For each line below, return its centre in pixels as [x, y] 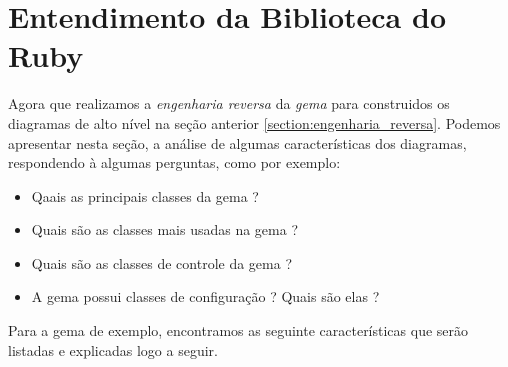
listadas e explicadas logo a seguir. [113, 349]
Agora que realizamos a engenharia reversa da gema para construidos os [229, 103]
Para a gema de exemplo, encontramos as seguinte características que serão [238, 330]
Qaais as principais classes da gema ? [145, 195]
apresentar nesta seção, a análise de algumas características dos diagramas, [237, 142]
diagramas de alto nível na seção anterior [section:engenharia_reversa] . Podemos [254, 122]
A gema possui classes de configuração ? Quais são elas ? [205, 296]
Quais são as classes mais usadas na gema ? [165, 229]
